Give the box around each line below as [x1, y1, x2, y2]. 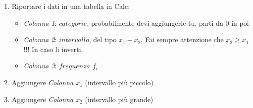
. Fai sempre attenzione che [141, 34, 224, 45]
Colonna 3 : [23, 60, 57, 71]
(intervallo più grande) [85, 94, 153, 104]
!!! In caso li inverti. [23, 44, 83, 54]
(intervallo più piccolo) [85, 77, 154, 87]
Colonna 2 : [23, 34, 57, 45]
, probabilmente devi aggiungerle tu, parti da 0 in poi [87, 17, 249, 28]
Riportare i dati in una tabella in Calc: [11, 1, 130, 11]
